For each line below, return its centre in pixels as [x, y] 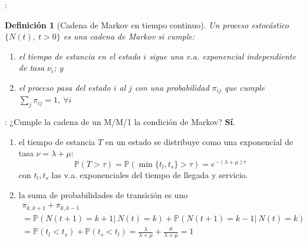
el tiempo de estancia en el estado [80, 56]
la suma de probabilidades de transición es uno [103, 194]
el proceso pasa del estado [65, 87]
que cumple [245, 87]
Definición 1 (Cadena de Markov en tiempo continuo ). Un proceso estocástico [147, 24]
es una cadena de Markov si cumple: [129, 36]
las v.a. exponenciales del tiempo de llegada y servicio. [150, 175]
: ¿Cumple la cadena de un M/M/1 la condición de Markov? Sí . [120, 122]
